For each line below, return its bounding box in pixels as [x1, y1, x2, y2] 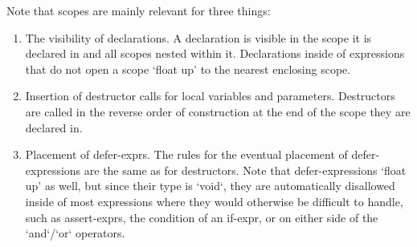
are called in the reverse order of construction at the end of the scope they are [25, 103, 411, 119]
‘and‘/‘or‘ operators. [25, 225, 125, 241]
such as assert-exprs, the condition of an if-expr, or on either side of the [25, 209, 378, 225]
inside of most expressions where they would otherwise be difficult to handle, [25, 192, 403, 209]
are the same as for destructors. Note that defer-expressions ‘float [84, 161, 407, 178]
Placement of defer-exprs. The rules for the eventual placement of [25, 146, 348, 163]
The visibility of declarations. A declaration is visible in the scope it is [25, 29, 372, 46]
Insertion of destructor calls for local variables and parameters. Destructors [25, 87, 395, 104]
